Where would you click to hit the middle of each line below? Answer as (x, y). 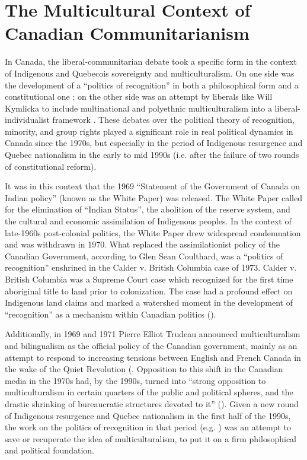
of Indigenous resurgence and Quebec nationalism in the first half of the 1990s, (148, 415)
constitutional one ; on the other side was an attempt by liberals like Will (139, 96)
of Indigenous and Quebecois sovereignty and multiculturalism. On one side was (150, 73)
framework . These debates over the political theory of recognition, (173, 120)
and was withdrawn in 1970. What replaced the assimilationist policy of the (142, 244)
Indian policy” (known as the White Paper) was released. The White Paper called (154, 197)
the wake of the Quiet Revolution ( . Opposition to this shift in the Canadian (144, 369)
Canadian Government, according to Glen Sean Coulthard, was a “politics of (144, 256)
